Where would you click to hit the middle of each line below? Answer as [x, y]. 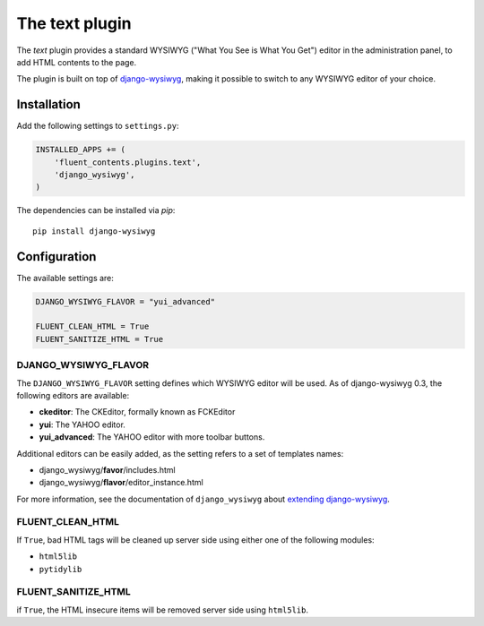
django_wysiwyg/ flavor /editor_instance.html [121, 483]
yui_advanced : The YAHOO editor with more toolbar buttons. [152, 437]
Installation [48, 104]
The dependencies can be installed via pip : [96, 210]
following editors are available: [73, 395]
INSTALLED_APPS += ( [80, 150]
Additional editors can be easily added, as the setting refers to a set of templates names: [180, 453]
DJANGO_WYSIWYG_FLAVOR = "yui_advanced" [125, 301]
